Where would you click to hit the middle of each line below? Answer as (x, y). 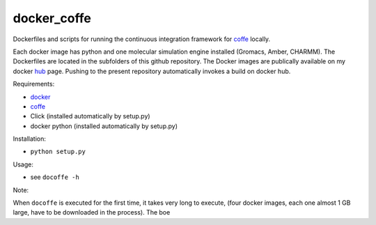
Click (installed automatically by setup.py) (90, 116)
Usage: (23, 164)
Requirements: (34, 84)
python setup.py (58, 152)
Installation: (30, 139)
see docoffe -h (55, 177)
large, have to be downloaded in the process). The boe (92, 212)
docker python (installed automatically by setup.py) (104, 126)
